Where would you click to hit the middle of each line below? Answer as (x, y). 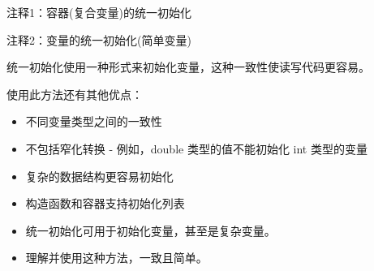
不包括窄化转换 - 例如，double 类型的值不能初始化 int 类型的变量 (196, 148)
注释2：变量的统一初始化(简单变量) (99, 39)
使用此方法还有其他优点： (75, 94)
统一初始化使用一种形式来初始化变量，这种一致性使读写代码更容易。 (188, 67)
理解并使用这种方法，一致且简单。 (116, 258)
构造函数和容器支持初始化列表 (105, 203)
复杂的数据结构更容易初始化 (99, 176)
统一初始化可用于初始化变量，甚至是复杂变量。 (150, 230)
